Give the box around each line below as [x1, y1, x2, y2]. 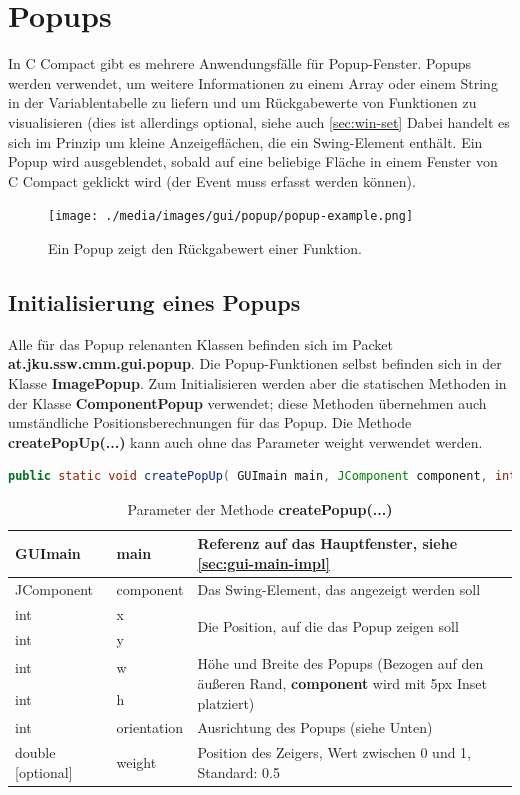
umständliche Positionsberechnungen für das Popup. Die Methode [8, 412, 412, 433]
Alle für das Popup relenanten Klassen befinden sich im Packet [8, 333, 393, 354]
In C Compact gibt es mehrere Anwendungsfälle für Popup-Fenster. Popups [8, 53, 472, 74]
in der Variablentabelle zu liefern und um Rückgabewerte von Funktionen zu [8, 92, 477, 113]
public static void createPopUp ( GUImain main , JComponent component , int [8, 469, 517, 484]
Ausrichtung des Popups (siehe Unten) [197, 717, 433, 738]
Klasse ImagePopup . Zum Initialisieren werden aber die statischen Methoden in [8, 372, 507, 393]
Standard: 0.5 [197, 761, 280, 782]
